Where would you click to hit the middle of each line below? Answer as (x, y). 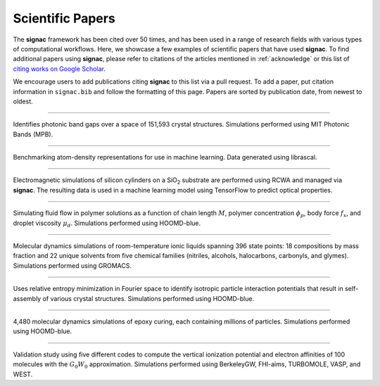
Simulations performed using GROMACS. (72, 265)
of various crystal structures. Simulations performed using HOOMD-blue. (148, 298)
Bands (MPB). (33, 134)
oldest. (23, 101)
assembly (27, 298)
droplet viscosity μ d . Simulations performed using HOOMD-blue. (107, 224)
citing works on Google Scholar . (59, 69)
